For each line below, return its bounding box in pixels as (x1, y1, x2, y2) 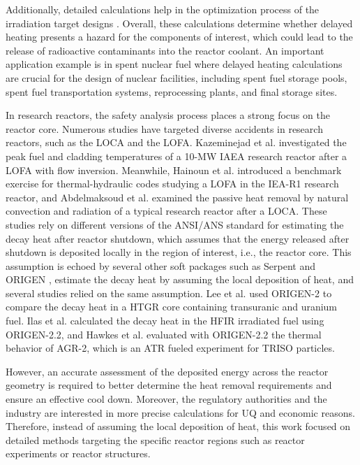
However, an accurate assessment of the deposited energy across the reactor (6, 364, 329, 378)
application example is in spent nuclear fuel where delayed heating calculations (6, 57, 343, 71)
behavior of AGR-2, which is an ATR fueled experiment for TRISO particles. (6, 341, 335, 355)
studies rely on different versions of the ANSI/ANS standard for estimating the (6, 217, 344, 231)
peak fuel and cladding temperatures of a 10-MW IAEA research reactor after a (6, 148, 347, 163)
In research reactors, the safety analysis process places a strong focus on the (6, 108, 330, 122)
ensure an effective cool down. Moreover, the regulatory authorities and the (6, 392, 327, 406)
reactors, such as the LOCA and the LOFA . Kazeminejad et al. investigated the (6, 135, 347, 150)
